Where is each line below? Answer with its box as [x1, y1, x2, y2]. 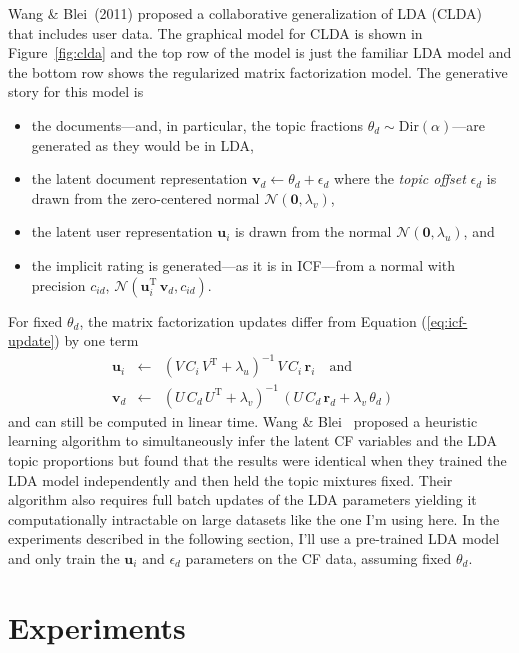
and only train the [8, 547, 120, 568]
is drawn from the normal [234, 221, 392, 242]
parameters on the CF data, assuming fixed [185, 547, 452, 568]
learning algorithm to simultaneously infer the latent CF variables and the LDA [8, 430, 498, 451]
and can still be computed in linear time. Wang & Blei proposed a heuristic [8, 410, 478, 431]
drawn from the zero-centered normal [31, 187, 260, 208]
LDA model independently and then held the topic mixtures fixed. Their [8, 469, 453, 490]
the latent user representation [31, 221, 213, 242]
